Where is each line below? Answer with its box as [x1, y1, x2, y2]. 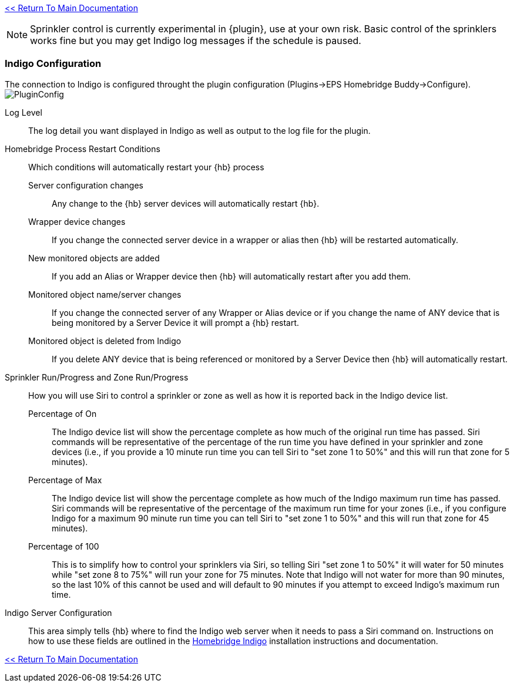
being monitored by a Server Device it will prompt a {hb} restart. [52, 317, 300, 328]
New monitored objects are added [28, 252, 160, 263]
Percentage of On [28, 408, 97, 419]
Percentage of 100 [28, 541, 99, 551]
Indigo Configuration [5, 58, 102, 70]
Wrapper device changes [28, 216, 126, 227]
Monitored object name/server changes [28, 289, 182, 299]
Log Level [5, 107, 42, 117]
